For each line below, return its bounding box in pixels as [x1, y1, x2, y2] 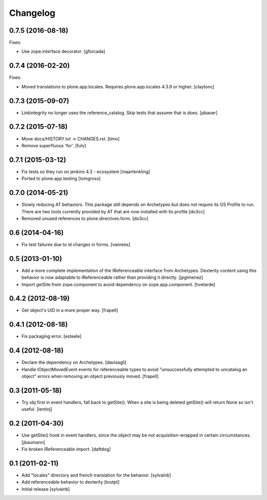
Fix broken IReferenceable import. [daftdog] [21, 446, 111, 452]
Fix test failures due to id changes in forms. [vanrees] [21, 241, 131, 248]
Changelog [9, 7, 55, 18]
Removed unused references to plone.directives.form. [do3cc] [21, 215, 148, 221]
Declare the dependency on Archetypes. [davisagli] [21, 360, 127, 366]
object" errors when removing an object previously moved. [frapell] [21, 374, 159, 379]
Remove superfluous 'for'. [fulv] [21, 142, 87, 148]
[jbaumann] [21, 439, 45, 445]
